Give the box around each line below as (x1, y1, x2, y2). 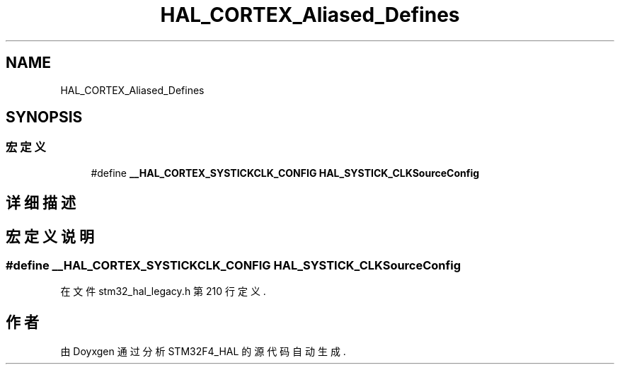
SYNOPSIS (6, 108, 83, 127)
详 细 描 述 (6, 194, 76, 212)
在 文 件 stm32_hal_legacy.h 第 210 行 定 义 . (60, 285, 266, 298)
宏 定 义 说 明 (6, 227, 94, 245)
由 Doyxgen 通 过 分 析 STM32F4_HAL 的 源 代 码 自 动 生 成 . (60, 345, 346, 358)
